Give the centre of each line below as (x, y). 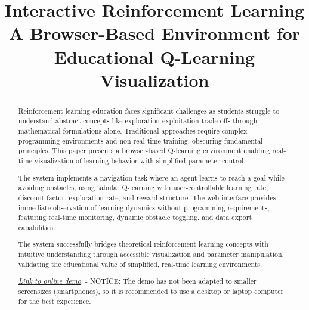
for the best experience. (55, 301)
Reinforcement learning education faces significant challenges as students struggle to (149, 111)
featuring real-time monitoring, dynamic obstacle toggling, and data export (135, 217)
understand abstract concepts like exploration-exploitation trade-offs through (138, 121)
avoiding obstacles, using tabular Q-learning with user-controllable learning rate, (143, 187)
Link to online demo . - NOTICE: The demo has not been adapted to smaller (137, 281)
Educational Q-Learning (154, 56)
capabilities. (37, 227)
